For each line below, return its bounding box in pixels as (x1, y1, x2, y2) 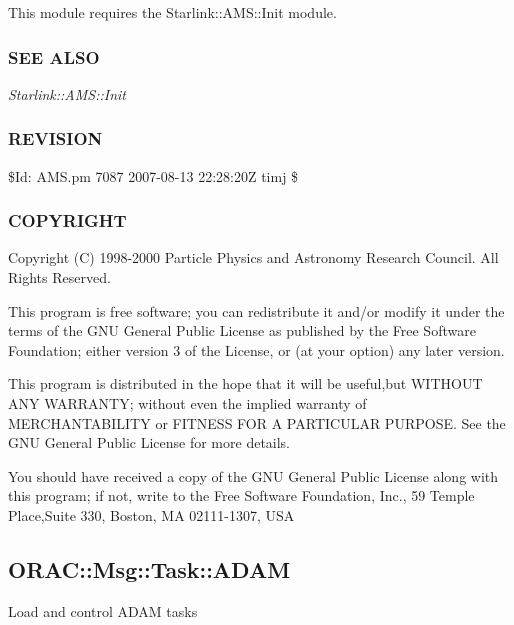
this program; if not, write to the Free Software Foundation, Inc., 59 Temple (8, 485, 475, 506)
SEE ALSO (8, 44, 100, 69)
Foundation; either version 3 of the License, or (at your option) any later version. (8, 339, 505, 360)
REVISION (8, 126, 103, 151)
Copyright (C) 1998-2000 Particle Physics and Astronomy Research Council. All (8, 247, 499, 268)
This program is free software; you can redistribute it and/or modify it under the (8, 300, 505, 321)
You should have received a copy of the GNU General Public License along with (8, 465, 499, 486)
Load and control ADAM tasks (8, 600, 198, 621)
